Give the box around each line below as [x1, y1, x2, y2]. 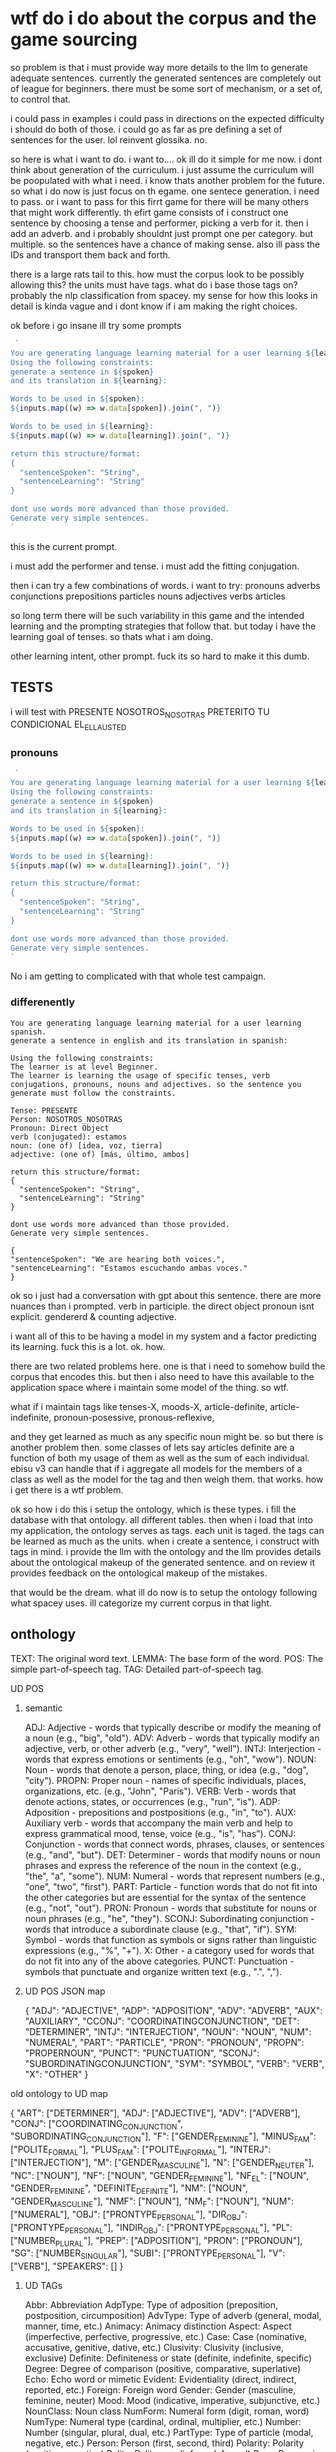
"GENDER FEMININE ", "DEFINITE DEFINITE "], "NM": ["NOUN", [10, 2182, 248, 2197]
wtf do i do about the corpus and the [10, 7, 317, 30]
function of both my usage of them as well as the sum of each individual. [10, 1452, 310, 1464]
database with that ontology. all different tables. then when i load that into [10, 1513, 313, 1526]
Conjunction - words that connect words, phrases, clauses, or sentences [24, 1838, 325, 1850]
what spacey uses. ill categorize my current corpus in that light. [10, 1597, 272, 1609]
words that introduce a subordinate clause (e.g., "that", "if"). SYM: [24, 1923, 298, 1935]
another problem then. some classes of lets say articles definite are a [10, 1441, 295, 1453]
